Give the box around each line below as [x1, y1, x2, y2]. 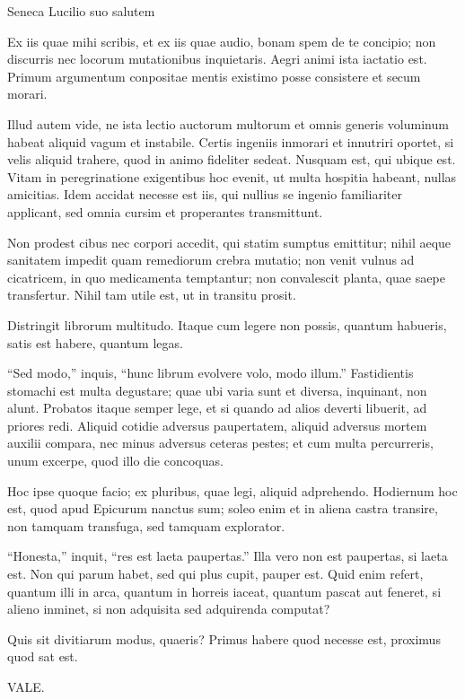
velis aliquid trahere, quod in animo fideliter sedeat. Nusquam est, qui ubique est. [7, 150, 456, 169]
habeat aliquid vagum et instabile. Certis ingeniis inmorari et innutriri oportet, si [7, 132, 454, 151]
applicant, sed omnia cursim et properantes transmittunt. [7, 202, 323, 221]
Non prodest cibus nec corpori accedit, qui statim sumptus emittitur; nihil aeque [7, 232, 452, 251]
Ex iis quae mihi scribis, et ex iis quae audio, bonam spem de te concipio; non [7, 31, 436, 50]
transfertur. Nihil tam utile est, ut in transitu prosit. [7, 285, 296, 304]
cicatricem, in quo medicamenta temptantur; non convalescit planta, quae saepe [7, 267, 445, 286]
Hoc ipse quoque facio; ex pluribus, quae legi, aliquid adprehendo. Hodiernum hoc [7, 481, 458, 500]
